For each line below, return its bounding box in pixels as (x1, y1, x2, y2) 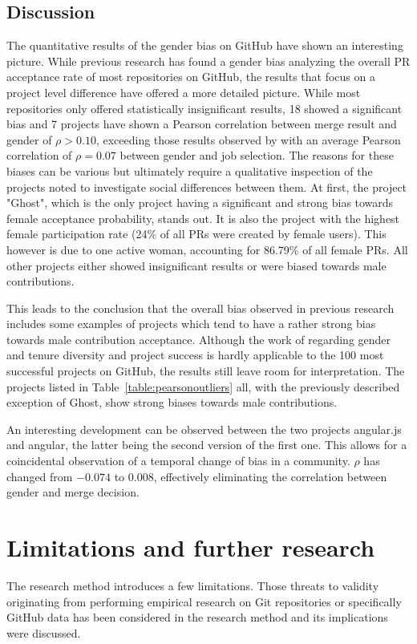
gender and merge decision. (6, 484, 140, 500)
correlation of (6, 147, 72, 164)
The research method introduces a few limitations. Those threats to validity (6, 577, 379, 593)
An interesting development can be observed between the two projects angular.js (6, 420, 402, 437)
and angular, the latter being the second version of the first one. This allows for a (6, 436, 407, 453)
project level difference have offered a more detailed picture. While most (6, 83, 361, 100)
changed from (6, 468, 73, 484)
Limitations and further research (6, 531, 375, 564)
